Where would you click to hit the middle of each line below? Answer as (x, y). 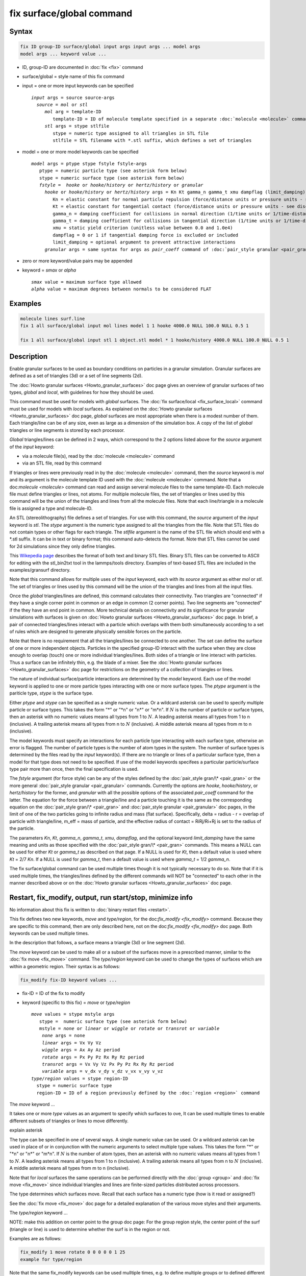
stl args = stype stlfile (77, 126)
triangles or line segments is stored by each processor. (67, 430)
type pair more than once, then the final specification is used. (74, 769)
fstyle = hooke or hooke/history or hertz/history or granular (121, 185)
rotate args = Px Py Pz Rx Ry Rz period (93, 1057)
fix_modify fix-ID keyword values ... (69, 980)
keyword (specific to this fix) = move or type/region (76, 1002)
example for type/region (51, 1259)
